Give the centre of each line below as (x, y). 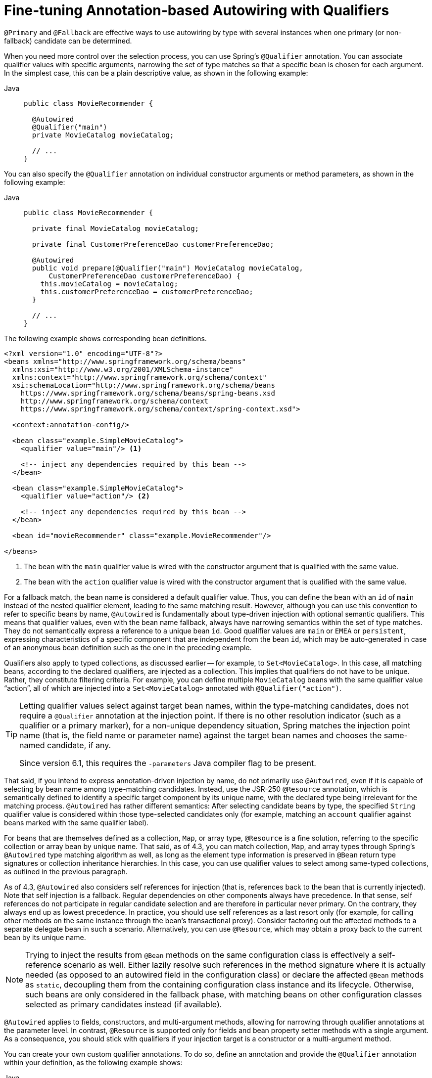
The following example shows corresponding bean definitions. (105, 338)
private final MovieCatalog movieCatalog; (116, 228)
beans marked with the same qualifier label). (76, 822)
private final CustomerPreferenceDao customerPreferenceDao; (153, 244)
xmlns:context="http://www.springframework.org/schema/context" (140, 377)
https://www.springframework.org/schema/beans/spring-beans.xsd (148, 393)
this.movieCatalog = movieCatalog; (109, 284)
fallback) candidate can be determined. (68, 41)
